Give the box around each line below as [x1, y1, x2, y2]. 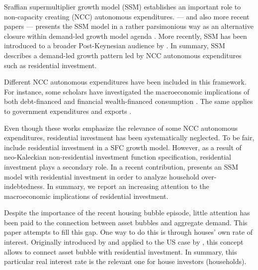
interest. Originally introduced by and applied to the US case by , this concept [4, 237, 244, 247]
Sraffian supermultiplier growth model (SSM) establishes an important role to [4, 1, 241, 11]
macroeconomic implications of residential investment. [4, 190, 169, 201]
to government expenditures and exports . [4, 105, 132, 116]
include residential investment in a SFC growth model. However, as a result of [4, 142, 242, 152]
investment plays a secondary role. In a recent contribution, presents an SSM [4, 161, 239, 172]
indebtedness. [4, 181, 45, 191]
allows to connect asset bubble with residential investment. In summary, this [4, 246, 237, 257]
